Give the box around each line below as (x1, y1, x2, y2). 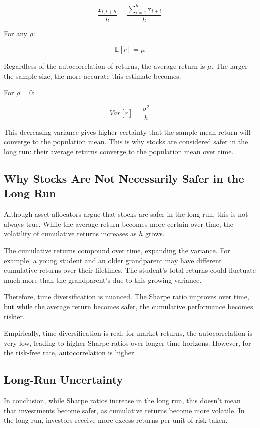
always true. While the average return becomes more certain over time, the (4, 218, 233, 229)
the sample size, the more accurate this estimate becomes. (4, 70, 181, 81)
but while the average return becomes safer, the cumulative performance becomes (4, 301, 253, 311)
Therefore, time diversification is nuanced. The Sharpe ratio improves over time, (4, 291, 249, 302)
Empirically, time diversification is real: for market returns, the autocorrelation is (4, 328, 253, 338)
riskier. (4, 311, 25, 321)
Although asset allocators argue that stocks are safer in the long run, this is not (4, 209, 248, 219)
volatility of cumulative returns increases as (4, 228, 137, 239)
